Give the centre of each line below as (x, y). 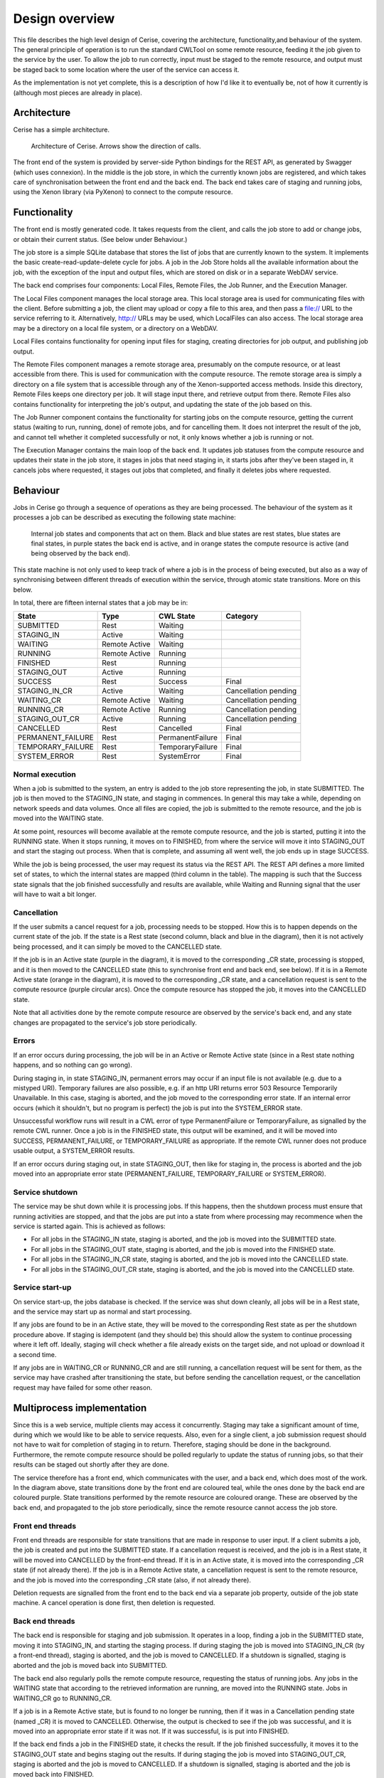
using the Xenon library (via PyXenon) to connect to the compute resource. (123, 192)
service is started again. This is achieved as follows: (90, 1226)
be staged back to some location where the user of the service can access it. (126, 69)
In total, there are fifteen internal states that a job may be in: (101, 602)
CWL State (177, 617)
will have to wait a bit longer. (55, 894)
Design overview (64, 18)
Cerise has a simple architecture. (62, 130)
